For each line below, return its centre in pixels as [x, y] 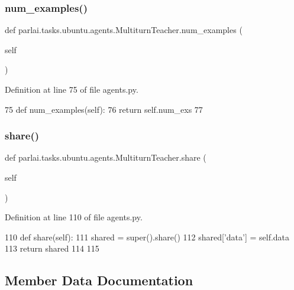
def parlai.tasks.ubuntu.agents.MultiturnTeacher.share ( [106, 157]
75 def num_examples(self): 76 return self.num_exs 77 [104, 109]
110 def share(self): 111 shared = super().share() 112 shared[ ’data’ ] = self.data [147, 237]
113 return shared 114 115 [52, 248]
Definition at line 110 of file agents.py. [74, 217]
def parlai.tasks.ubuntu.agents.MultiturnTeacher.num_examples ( [124, 30]
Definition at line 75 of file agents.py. [72, 89]
